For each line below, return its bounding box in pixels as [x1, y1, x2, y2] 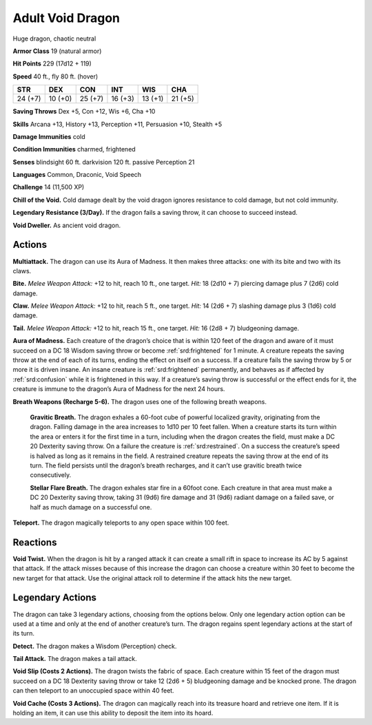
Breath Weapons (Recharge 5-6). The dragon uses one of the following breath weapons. [12, 397, 267, 406]
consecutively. [30, 471, 72, 479]
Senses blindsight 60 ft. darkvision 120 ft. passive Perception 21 [12, 158, 195, 166]
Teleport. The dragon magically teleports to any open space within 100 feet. [12, 518, 229, 527]
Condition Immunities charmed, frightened [12, 145, 136, 154]
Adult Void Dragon [12, 10, 121, 25]
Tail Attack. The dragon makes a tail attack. [12, 655, 137, 663]
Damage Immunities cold [12, 132, 85, 140]
